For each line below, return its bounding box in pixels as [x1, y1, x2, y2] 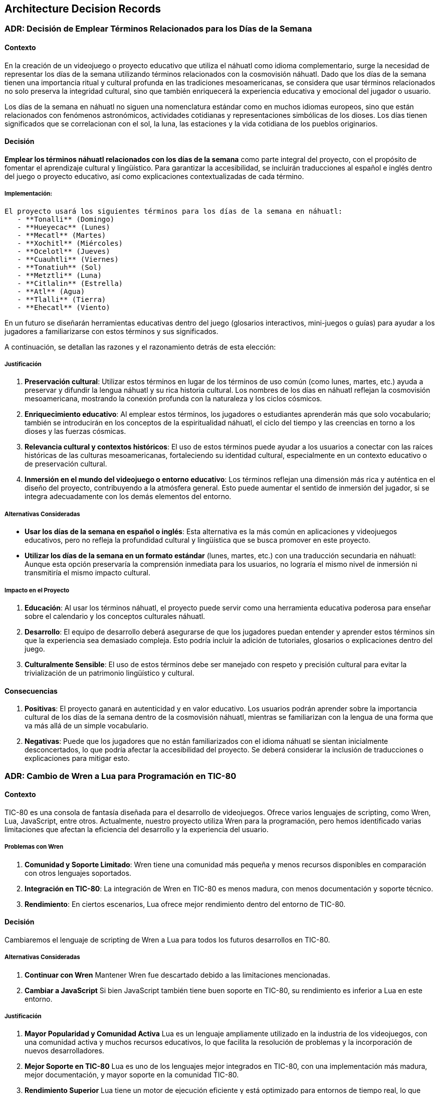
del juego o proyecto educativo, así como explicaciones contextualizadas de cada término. [5, 172, 304, 181]
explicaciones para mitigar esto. [25, 754, 130, 763]
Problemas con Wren [5, 843, 64, 851]
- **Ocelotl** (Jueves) [17, 247, 110, 255]
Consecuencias [5, 686, 58, 695]
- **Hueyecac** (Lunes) [17, 223, 110, 231]
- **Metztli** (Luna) [17, 271, 102, 279]
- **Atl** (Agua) [17, 287, 85, 295]
